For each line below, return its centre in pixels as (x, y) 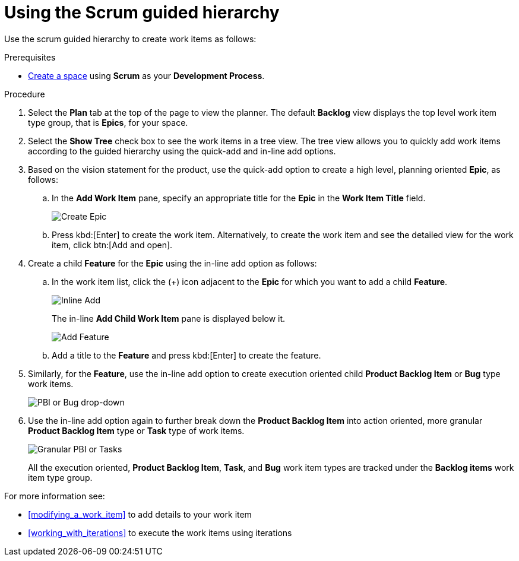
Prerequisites (30, 57)
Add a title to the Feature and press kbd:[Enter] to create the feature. (186, 355)
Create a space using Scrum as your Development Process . (146, 75)
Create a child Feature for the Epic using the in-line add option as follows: (173, 263)
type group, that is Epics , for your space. (108, 122)
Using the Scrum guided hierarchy (142, 12)
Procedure (25, 94)
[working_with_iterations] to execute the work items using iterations (160, 533)
